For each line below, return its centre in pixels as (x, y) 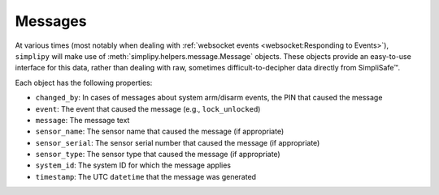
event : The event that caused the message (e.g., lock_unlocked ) (148, 108)
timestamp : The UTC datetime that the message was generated (146, 176)
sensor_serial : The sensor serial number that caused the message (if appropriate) (178, 142)
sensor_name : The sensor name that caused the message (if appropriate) (160, 131)
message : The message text (83, 120)
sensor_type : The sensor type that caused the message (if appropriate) (158, 155)
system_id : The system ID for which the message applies (133, 165)
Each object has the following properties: (84, 83)
